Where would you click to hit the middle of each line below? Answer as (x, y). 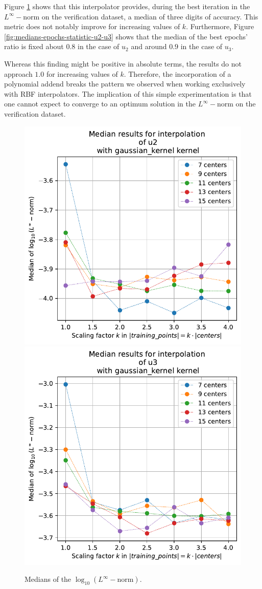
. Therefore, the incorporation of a (177, 73)
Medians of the (48, 579)
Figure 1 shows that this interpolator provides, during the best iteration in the (127, 6)
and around (149, 46)
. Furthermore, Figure (220, 26)
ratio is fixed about (34, 46)
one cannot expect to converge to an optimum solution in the (100, 104)
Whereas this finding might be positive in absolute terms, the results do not (123, 63)
